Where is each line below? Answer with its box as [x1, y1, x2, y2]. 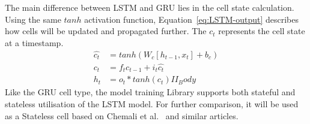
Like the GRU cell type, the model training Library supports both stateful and [5, 86, 296, 98]
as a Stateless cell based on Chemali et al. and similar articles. [5, 109, 239, 122]
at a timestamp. [5, 36, 64, 49]
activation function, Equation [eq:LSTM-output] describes [84, 13, 299, 25]
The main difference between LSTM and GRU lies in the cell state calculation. [5, 1, 294, 13]
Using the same [5, 13, 61, 25]
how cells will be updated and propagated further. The [5, 25, 207, 37]
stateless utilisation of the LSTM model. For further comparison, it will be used [5, 97, 299, 110]
